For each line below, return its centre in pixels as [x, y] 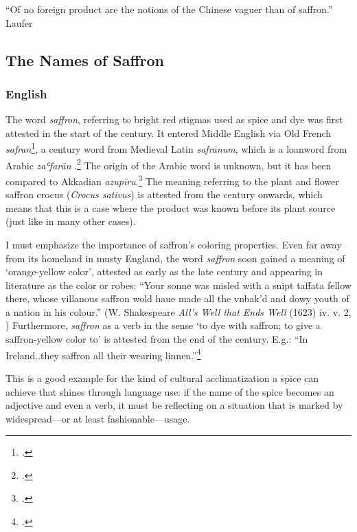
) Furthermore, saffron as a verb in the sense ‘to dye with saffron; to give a [163, 325]
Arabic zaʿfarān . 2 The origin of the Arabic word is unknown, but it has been [169, 164]
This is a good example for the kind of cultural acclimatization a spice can [162, 377]
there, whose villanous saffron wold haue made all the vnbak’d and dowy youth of [177, 298]
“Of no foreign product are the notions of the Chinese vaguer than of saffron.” [169, 9]
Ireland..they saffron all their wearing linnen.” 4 [103, 354]
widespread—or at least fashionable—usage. [98, 418]
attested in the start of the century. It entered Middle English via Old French [169, 132]
